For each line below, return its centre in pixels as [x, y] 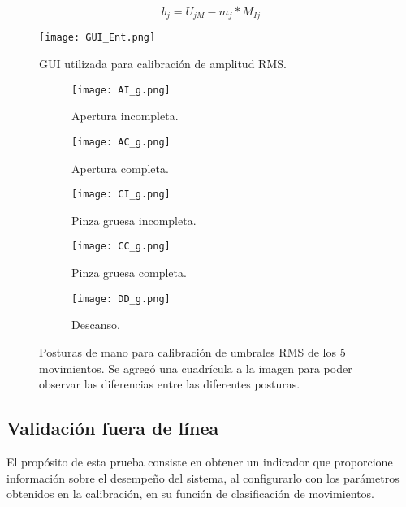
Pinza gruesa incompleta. [134, 220]
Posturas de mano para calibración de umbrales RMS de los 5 [192, 351]
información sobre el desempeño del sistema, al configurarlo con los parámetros [203, 477]
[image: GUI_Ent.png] [97, 38]
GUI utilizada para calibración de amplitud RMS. [163, 64]
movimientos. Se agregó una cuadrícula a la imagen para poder [196, 368]
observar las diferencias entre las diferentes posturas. [170, 384]
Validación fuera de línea [113, 428]
